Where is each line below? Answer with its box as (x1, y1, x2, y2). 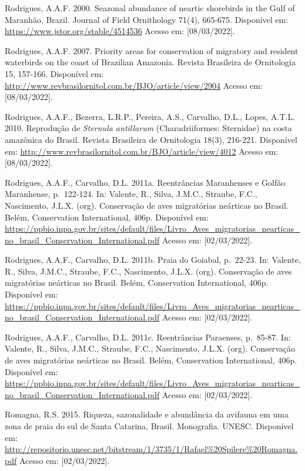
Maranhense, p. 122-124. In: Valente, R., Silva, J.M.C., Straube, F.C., (5, 188, 257, 200)
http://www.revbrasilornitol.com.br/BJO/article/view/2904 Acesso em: (5, 79, 263, 91)
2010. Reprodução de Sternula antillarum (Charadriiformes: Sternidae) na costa (5, 122, 292, 134)
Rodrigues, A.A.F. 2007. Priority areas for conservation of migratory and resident (5, 44, 299, 56)
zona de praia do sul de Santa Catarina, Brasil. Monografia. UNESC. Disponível (5, 420, 294, 432)
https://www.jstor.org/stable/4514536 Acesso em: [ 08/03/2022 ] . (5, 25, 235, 37)
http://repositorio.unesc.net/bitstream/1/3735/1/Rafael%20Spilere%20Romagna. (5, 443, 298, 455)
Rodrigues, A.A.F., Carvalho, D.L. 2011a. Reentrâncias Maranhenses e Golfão (5, 176, 286, 188)
